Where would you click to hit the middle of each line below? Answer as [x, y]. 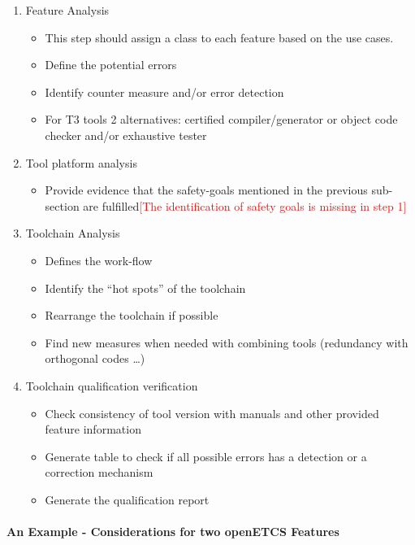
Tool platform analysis [81, 162]
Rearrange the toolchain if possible [132, 315]
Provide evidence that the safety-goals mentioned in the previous [206, 190]
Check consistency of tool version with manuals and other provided [212, 413]
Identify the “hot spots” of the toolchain [145, 288]
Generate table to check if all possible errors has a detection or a [206, 456]
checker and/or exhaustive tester [126, 135]
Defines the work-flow [99, 260]
